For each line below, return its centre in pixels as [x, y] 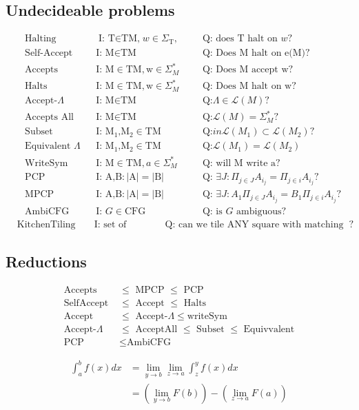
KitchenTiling [46, 224]
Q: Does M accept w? [248, 70]
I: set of [110, 224]
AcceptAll [156, 329]
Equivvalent [269, 329]
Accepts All [49, 117]
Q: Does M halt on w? [249, 86]
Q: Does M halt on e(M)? [256, 53]
